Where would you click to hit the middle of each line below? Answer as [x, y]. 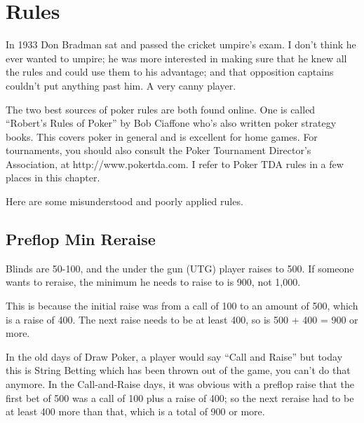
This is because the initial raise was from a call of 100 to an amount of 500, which [182, 306]
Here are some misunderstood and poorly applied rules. [124, 201]
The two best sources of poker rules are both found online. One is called [161, 109]
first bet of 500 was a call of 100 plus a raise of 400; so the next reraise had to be [180, 397]
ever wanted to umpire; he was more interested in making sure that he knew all [176, 58]
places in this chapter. [53, 178]
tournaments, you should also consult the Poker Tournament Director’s [159, 150]
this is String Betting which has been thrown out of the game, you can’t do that [178, 370]
